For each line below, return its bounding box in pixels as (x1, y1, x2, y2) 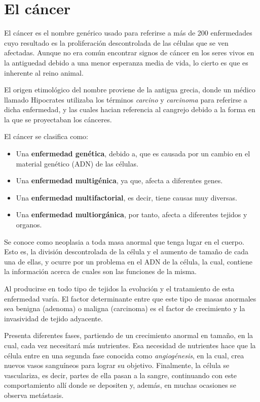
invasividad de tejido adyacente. (4, 313, 103, 323)
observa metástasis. (4, 389, 64, 400)
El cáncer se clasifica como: (4, 131, 89, 142)
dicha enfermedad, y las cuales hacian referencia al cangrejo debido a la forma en (4, 104, 255, 115)
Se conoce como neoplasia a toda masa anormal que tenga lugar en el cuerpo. (4, 236, 244, 247)
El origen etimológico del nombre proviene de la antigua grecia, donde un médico (4, 84, 255, 95)
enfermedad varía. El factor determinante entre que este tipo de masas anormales (4, 293, 256, 304)
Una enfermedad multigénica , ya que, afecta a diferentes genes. (16, 175, 223, 186)
